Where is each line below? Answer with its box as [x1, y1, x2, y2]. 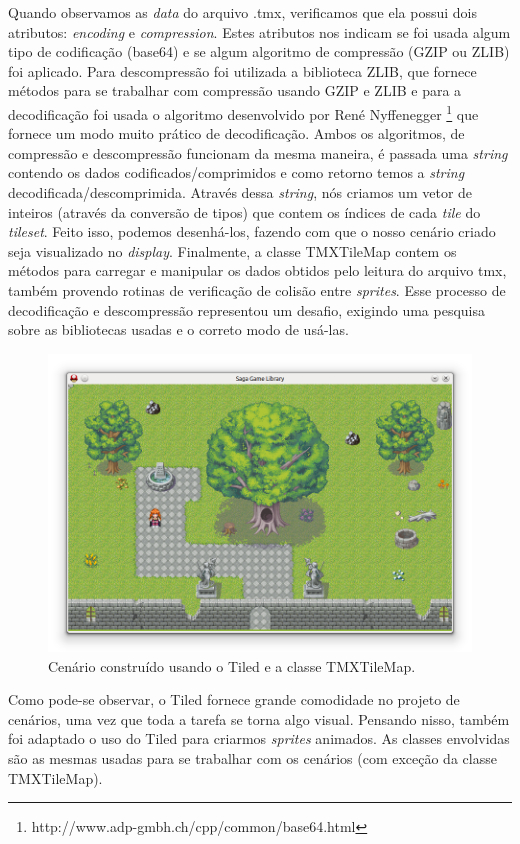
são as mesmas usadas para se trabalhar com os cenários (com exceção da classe [8, 748, 497, 769]
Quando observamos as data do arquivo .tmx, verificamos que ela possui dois [8, 2, 477, 22]
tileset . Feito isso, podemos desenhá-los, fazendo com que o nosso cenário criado [8, 221, 496, 242]
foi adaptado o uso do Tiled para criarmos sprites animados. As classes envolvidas [8, 728, 510, 749]
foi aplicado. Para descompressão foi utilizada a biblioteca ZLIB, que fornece [8, 60, 477, 81]
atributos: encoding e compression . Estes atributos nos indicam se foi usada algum [8, 21, 511, 42]
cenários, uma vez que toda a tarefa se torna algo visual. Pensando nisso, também [8, 708, 510, 729]
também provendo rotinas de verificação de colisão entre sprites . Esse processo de [8, 279, 506, 300]
